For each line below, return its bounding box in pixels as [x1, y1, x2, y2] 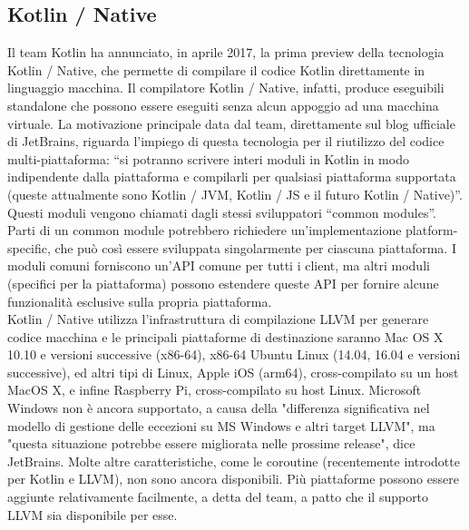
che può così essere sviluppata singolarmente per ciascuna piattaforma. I [54, 238, 456, 257]
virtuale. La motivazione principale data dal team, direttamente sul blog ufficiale [7, 113, 455, 132]
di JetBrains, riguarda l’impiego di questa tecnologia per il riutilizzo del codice [7, 132, 445, 151]
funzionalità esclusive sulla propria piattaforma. [7, 291, 272, 310]
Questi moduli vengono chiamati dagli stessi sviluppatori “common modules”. [7, 202, 437, 221]
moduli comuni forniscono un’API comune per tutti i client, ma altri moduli [7, 256, 430, 275]
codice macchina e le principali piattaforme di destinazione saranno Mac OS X [7, 327, 444, 346]
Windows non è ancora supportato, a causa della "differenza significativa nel [7, 398, 430, 417]
